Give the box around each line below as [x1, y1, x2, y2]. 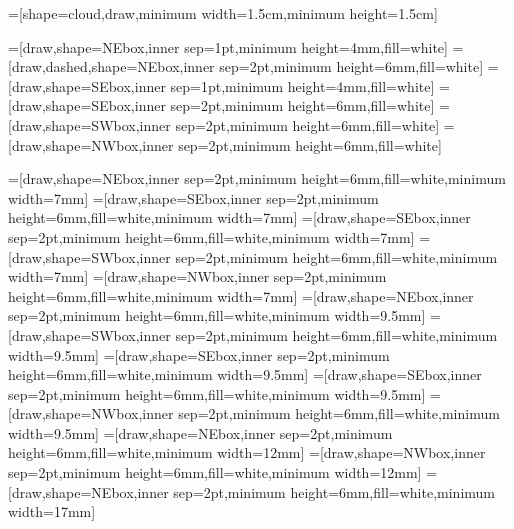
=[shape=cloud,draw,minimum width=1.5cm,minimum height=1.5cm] [8, 3, 438, 23]
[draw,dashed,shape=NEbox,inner [8, 56, 215, 77]
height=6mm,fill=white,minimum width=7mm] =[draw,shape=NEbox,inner [8, 285, 474, 306]
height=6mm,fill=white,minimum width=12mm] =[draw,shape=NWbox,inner [8, 442, 486, 463]
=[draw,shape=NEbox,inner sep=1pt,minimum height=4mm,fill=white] [8, 36, 448, 57]
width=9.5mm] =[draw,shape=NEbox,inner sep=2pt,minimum [8, 422, 393, 443]
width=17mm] [8, 501, 96, 522]
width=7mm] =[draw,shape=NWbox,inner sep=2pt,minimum [8, 266, 387, 287]
